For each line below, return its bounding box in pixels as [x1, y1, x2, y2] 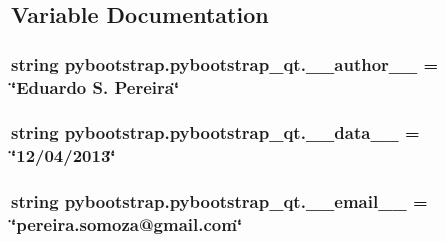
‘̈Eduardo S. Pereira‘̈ [11, 74, 180, 99]
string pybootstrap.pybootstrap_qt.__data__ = [11, 120, 420, 145]
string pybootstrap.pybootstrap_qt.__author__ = [11, 51, 439, 76]
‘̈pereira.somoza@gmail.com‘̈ [11, 212, 243, 237]
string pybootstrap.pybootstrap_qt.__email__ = [11, 189, 428, 214]
